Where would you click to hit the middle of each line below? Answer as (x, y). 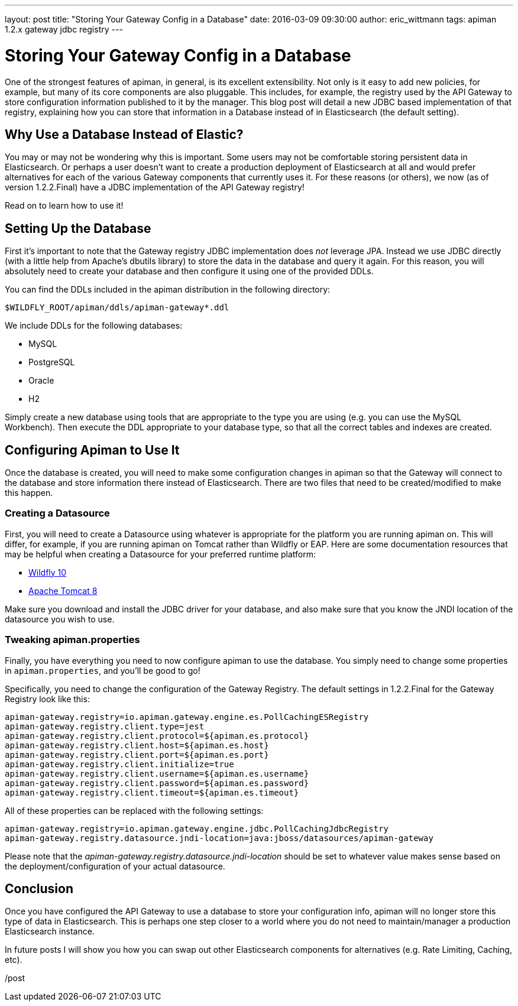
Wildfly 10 (48, 572)
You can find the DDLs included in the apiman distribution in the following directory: (168, 290)
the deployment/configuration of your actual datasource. (115, 866)
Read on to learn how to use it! (64, 206)
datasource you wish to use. (60, 619)
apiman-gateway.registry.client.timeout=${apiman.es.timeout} (152, 792)
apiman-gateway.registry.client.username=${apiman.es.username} (157, 773)
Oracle (41, 381)
